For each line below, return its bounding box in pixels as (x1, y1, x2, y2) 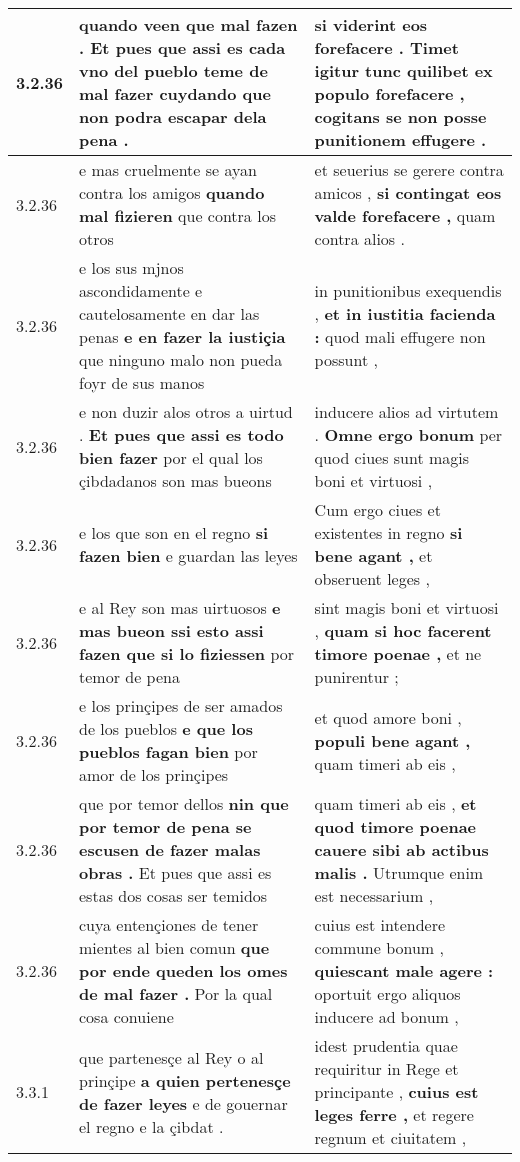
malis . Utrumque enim (314, 861, 484, 884)
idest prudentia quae (314, 1034, 458, 1057)
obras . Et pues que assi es (79, 861, 272, 884)
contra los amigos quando (79, 181, 265, 204)
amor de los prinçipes (79, 763, 229, 786)
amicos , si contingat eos (314, 181, 502, 204)
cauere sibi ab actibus (314, 838, 489, 861)
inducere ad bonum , (314, 1005, 459, 1028)
